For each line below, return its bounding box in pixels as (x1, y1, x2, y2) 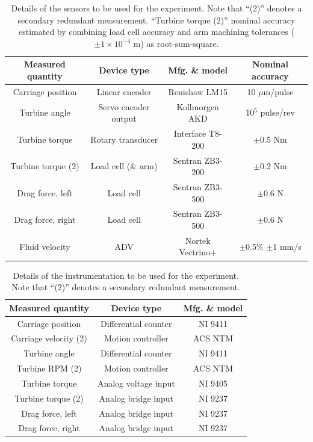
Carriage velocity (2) (11, 332, 87, 344)
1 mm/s (273, 240, 302, 252)
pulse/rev (260, 106, 295, 119)
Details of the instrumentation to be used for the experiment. (13, 269, 239, 281)
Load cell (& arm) (90, 160, 158, 172)
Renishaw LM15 (168, 85, 228, 98)
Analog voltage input (97, 376, 175, 389)
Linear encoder (96, 85, 152, 98)
